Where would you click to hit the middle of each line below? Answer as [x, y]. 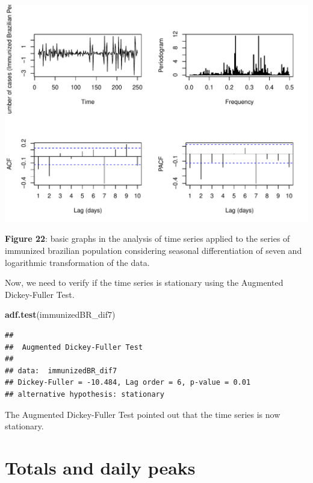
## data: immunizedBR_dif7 [61, 371]
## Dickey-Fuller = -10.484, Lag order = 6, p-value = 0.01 [128, 383]
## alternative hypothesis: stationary [85, 394]
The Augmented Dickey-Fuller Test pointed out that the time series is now [143, 414]
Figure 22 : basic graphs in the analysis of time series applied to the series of [147, 238]
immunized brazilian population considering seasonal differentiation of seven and [153, 250]
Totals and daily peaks [100, 467]
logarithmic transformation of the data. [77, 262]
